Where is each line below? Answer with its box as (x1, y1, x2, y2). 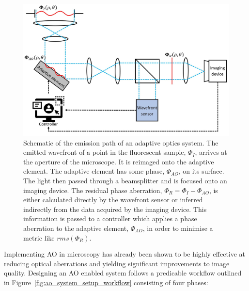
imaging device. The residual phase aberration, (23, 185, 162, 195)
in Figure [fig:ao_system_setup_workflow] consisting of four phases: (4, 277, 208, 287)
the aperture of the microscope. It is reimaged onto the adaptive (23, 156, 214, 166)
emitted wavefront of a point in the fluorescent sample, (23, 147, 186, 157)
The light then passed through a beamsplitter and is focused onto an (23, 176, 227, 185)
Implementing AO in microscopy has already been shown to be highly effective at (4, 249, 246, 259)
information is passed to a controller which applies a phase (23, 213, 197, 224)
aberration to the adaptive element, (23, 223, 129, 233)
